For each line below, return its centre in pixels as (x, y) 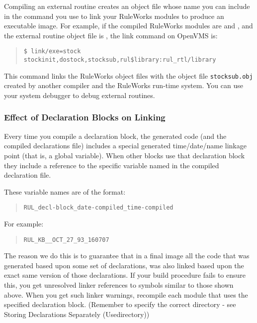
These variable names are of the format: (65, 191)
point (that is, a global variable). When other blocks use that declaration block (125, 155)
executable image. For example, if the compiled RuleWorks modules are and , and (128, 26)
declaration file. (28, 175)
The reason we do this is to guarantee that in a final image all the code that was (127, 256)
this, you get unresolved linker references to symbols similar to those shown (119, 285)
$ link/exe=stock (52, 52)
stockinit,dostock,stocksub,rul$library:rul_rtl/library (120, 60)
